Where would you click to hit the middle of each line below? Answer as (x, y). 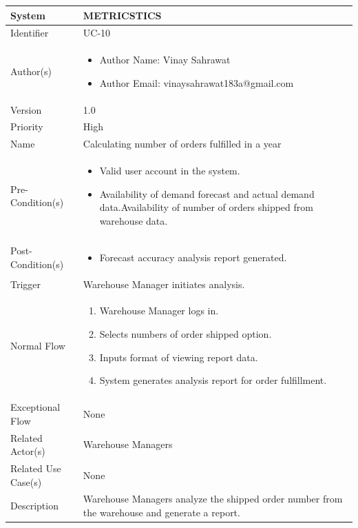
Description (34, 506)
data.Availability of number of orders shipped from (206, 207)
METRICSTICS (122, 15)
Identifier (30, 33)
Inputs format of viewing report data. (179, 357)
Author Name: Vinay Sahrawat (165, 60)
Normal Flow (38, 345)
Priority (27, 126)
